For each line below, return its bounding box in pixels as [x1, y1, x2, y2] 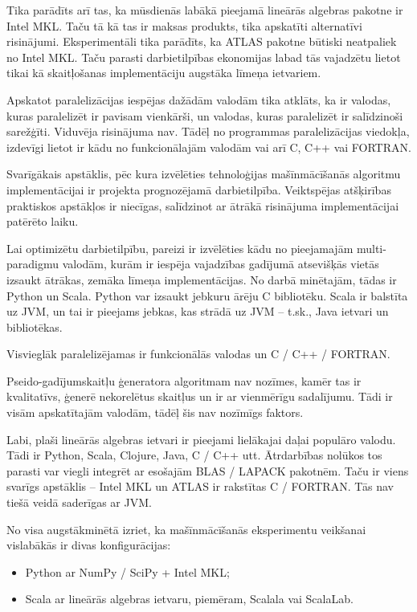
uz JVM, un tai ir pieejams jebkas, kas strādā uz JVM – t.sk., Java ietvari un [6, 303, 389, 320]
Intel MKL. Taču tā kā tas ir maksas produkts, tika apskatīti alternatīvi [6, 17, 362, 34]
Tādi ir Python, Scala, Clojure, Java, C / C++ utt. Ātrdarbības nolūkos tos [6, 447, 382, 463]
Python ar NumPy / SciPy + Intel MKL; [25, 563, 230, 580]
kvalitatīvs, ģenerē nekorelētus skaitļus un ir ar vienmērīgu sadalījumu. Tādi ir [6, 388, 393, 405]
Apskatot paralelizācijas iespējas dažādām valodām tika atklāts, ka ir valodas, [6, 91, 391, 108]
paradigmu [6, 255, 59, 272]
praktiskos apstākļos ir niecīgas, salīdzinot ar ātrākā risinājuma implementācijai [6, 197, 399, 214]
